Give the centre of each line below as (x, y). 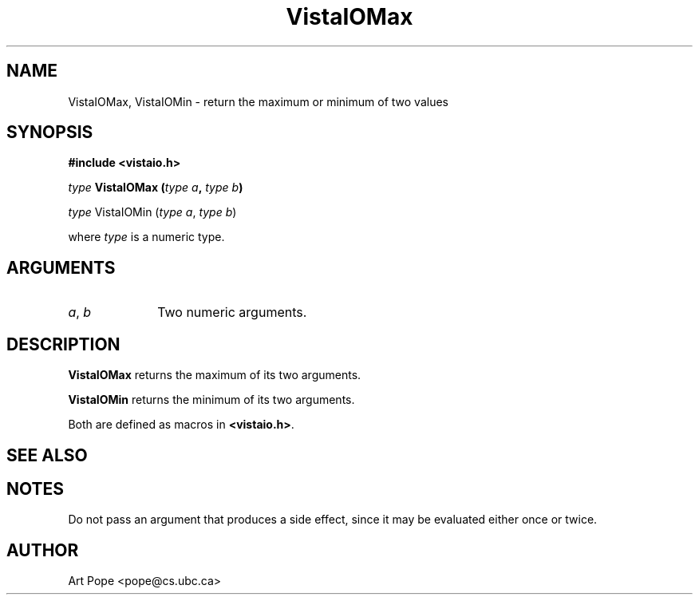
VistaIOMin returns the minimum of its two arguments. (211, 400)
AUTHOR (43, 550)
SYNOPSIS (50, 132)
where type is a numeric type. (146, 237)
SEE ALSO (47, 455)
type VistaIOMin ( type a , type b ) (152, 212)
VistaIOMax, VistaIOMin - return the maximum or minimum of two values (258, 101)
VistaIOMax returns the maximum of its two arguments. (215, 375)
